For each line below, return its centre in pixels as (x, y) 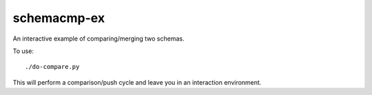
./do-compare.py (52, 67)
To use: (23, 51)
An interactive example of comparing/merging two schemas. (99, 39)
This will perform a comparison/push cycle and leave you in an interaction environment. (137, 82)
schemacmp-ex (59, 18)
